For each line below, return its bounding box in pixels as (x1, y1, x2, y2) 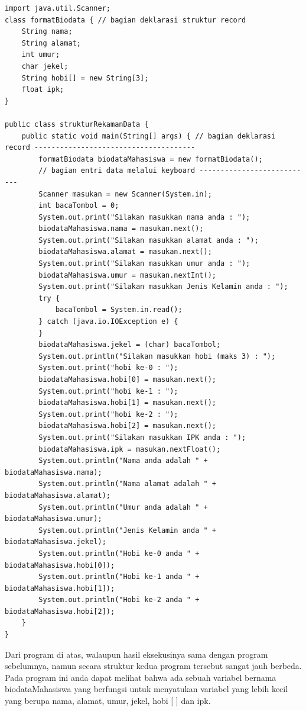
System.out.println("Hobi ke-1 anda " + (38, 572, 200, 581)
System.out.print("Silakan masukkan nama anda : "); (38, 213, 250, 221)
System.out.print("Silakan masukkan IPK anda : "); (38, 433, 246, 442)
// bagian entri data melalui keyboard (38, 166, 196, 175)
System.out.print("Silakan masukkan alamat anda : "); (38, 236, 259, 244)
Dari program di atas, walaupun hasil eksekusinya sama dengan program (5, 648, 268, 660)
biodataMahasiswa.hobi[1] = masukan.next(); (38, 398, 216, 407)
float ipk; (21, 85, 64, 94)
